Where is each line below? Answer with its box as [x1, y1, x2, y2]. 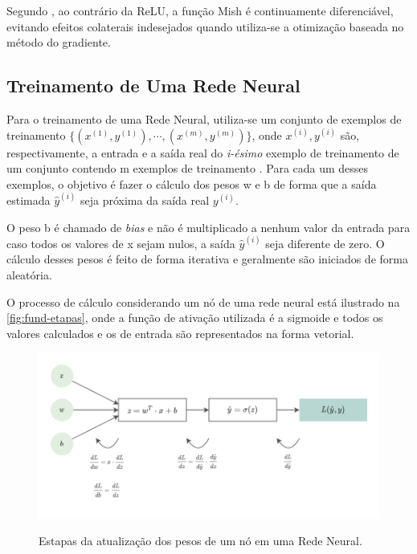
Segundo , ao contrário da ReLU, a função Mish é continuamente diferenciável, [6, 2, 394, 18]
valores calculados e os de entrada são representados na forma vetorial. [6, 324, 354, 341]
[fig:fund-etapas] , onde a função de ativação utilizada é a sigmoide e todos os [6, 309, 383, 326]
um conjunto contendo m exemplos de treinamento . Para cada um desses [6, 160, 369, 177]
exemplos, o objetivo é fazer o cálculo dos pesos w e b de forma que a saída [6, 175, 377, 192]
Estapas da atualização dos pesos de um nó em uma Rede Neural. [39, 532, 362, 549]
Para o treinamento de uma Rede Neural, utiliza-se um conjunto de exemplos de [6, 110, 402, 127]
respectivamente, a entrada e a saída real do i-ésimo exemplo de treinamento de [6, 144, 399, 161]
